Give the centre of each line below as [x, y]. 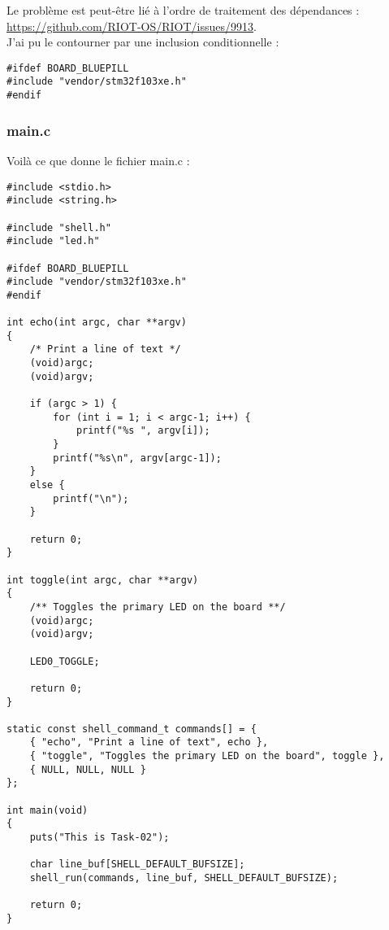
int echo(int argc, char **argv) [97, 323]
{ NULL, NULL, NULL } [88, 769]
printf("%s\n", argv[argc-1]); [137, 458]
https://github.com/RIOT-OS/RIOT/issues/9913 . [132, 26]
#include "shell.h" [59, 227]
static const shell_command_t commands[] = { [132, 729]
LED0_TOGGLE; [65, 661]
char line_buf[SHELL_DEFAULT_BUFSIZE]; [137, 865]
